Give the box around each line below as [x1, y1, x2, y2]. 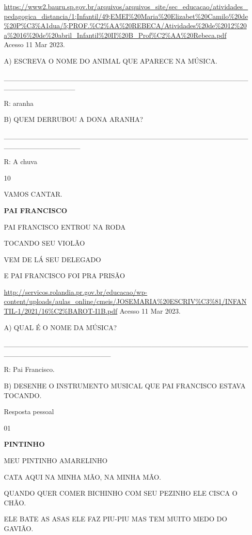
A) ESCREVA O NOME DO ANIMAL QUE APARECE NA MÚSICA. [4, 55, 218, 66]
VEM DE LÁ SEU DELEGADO [4, 254, 101, 264]
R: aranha [4, 98, 33, 108]
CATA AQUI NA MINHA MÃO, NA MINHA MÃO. [4, 471, 161, 482]
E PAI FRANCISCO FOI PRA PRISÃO [4, 270, 125, 281]
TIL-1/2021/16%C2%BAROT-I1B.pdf [4, 306, 118, 316]
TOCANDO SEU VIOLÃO [4, 238, 85, 248]
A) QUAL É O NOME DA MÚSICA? [4, 322, 117, 332]
